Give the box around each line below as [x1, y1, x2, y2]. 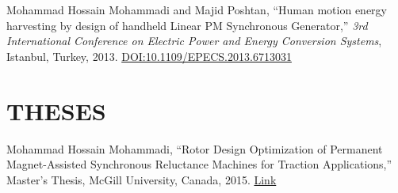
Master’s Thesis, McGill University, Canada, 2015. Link [6, 171, 277, 187]
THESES [6, 94, 106, 127]
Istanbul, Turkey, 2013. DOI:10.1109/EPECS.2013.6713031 [6, 47, 292, 64]
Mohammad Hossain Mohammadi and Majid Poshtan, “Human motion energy [6, 2, 388, 17]
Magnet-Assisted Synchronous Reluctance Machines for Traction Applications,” [6, 156, 392, 172]
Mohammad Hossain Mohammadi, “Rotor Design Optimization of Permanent [6, 140, 383, 157]
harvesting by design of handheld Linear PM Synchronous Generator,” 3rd [6, 17, 368, 33]
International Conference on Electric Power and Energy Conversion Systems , [6, 32, 382, 49]
